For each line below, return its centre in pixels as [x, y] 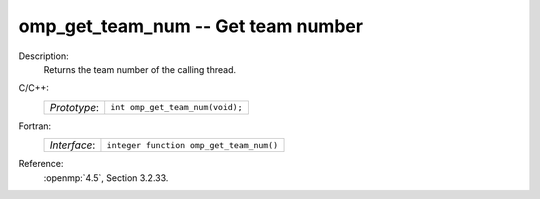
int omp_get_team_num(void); [176, 107]
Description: [43, 56]
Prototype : [74, 107]
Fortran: [35, 126]
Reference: [41, 164]
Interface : [72, 145]
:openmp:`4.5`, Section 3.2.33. [106, 177]
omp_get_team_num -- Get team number [191, 26]
